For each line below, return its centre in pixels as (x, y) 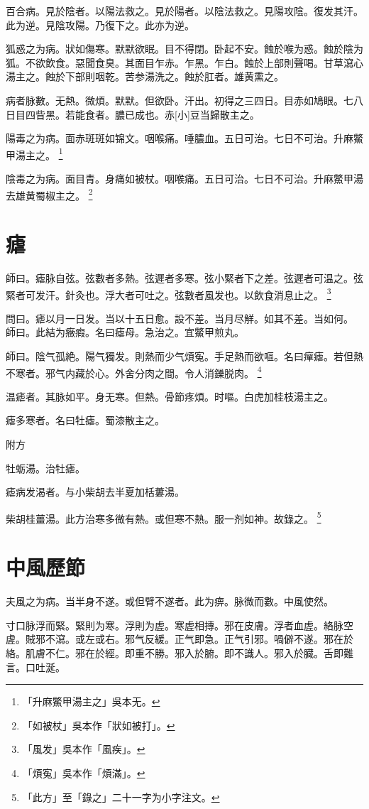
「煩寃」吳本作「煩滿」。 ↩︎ (84, 772)
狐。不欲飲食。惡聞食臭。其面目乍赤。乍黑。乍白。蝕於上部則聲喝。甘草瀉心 (184, 62)
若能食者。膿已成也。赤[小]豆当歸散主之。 (162, 114)
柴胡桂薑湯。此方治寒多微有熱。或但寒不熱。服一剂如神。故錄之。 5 (164, 517)
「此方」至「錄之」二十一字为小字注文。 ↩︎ (121, 797)
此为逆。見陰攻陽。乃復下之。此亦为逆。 (100, 25)
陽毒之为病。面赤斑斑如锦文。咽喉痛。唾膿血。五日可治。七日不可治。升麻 (180, 138)
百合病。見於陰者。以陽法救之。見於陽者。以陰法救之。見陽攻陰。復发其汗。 (184, 11)
